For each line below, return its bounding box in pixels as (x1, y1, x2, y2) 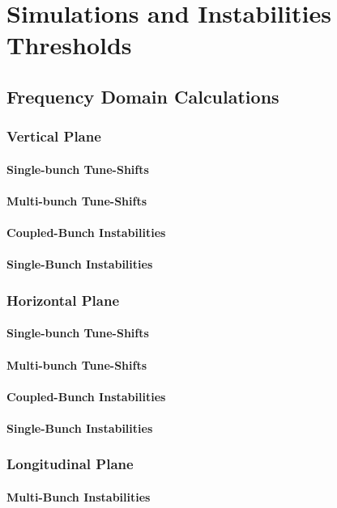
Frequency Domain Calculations (6, 83, 279, 108)
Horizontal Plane (6, 290, 120, 310)
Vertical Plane (6, 126, 101, 146)
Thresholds (6, 28, 132, 61)
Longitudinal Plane (6, 454, 134, 474)
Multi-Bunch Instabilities (6, 488, 151, 505)
